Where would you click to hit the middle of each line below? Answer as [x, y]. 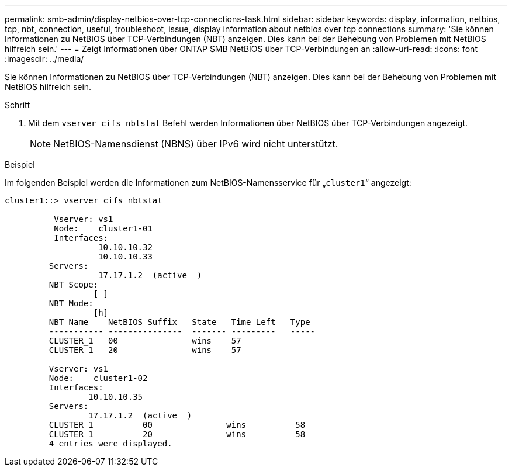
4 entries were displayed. [110, 444]
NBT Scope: [74, 285]
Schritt [18, 105]
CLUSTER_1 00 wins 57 [145, 341]
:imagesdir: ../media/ [44, 59]
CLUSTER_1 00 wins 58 [177, 425]
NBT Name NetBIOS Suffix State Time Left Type [179, 322]
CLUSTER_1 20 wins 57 [145, 350]
